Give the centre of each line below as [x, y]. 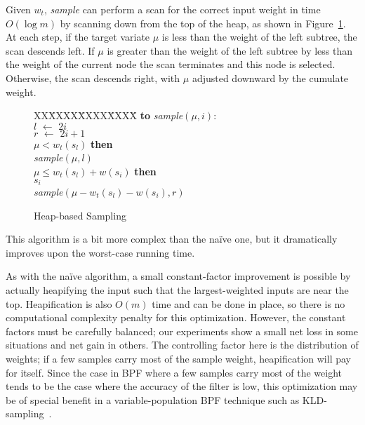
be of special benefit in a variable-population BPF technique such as [153, 399]
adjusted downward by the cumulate [270, 77]
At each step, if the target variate [78, 37]
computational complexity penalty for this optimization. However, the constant [176, 317]
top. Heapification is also [59, 303]
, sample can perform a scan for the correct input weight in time [182, 9]
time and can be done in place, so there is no [248, 303]
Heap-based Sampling [80, 215]
